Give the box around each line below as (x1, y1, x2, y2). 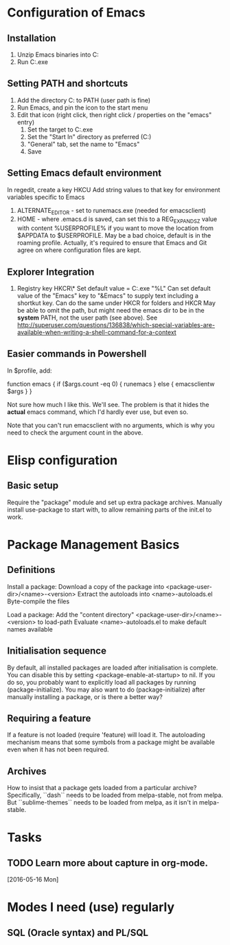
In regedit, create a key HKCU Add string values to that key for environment (7, 185, 220, 194)
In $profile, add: (7, 366, 53, 375)
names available (7, 625, 53, 633)
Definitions (7, 564, 56, 576)
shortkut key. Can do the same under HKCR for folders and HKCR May (16, 299, 216, 307)
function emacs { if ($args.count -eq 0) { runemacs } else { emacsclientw (7, 380, 215, 388)
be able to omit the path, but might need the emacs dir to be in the (16, 307, 205, 315)
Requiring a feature (7, 713, 91, 725)
